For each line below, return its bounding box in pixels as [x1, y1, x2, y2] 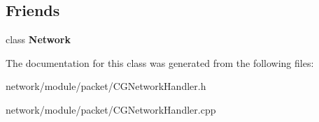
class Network [6, 32, 71, 47]
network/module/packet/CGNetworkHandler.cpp [6, 102, 216, 116]
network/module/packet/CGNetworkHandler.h [6, 79, 206, 93]
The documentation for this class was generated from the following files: [6, 55, 314, 70]
